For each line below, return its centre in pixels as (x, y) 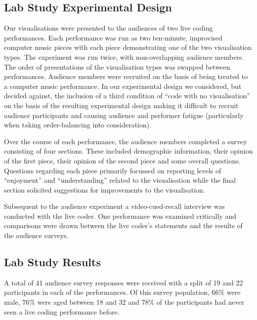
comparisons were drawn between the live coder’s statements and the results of (123, 225)
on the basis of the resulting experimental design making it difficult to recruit (121, 105)
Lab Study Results (52, 262)
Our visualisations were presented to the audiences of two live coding (108, 28)
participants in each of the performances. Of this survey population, (107, 292)
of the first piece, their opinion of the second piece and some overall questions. (122, 160)
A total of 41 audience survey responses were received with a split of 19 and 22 (124, 282)
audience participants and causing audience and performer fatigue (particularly (124, 115)
